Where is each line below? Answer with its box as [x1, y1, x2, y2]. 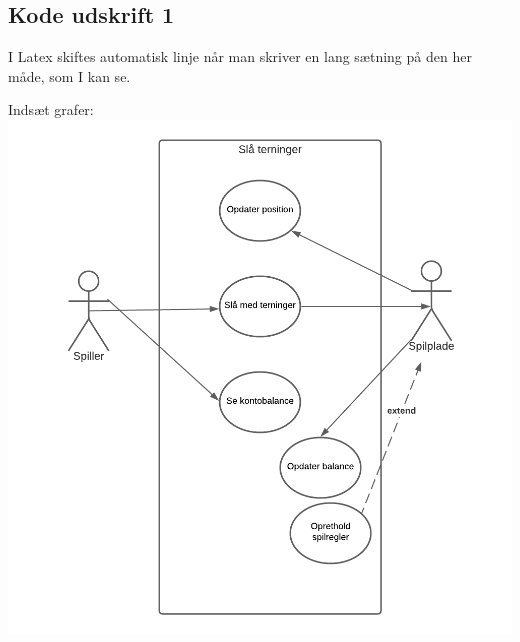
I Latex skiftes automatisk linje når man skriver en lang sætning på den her [8, 46, 472, 67]
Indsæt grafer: [8, 99, 94, 120]
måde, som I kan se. [8, 65, 131, 86]
